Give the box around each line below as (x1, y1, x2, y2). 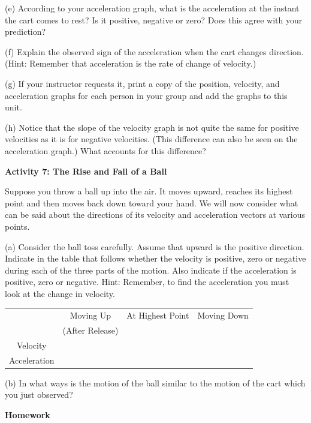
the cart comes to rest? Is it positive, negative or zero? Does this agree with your (5, 13, 303, 26)
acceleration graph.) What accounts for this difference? (5, 144, 206, 157)
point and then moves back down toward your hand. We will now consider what (5, 196, 298, 209)
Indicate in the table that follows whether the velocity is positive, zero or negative (5, 252, 306, 265)
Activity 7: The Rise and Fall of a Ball (5, 164, 167, 177)
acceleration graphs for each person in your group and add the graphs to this (5, 89, 288, 101)
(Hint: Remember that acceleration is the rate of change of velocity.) (5, 57, 256, 70)
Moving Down (197, 309, 249, 322)
